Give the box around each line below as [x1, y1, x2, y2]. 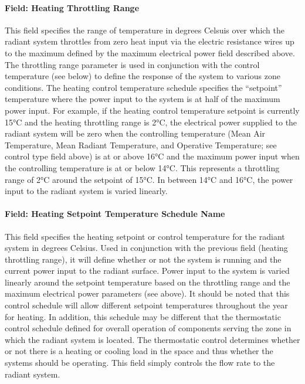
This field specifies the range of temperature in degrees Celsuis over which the [5, 23, 284, 36]
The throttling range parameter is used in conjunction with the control [5, 58, 260, 70]
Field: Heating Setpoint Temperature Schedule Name [5, 208, 225, 220]
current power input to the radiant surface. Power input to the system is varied [5, 264, 290, 277]
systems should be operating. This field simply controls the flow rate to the [5, 356, 275, 369]
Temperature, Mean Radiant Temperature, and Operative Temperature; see [5, 138, 277, 151]
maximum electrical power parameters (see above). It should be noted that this [5, 287, 290, 300]
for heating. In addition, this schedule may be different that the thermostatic [5, 310, 281, 322]
